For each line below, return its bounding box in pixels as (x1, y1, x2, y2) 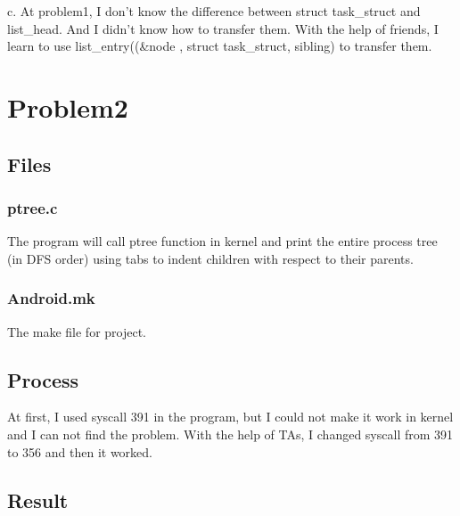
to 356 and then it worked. (7, 442, 152, 461)
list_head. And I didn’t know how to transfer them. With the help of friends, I (7, 19, 439, 37)
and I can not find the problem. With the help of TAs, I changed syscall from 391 (7, 424, 454, 443)
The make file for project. (7, 322, 147, 340)
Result (7, 486, 69, 513)
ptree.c (7, 196, 58, 218)
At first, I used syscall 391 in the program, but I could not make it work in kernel (7, 407, 454, 426)
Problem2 (7, 88, 128, 125)
